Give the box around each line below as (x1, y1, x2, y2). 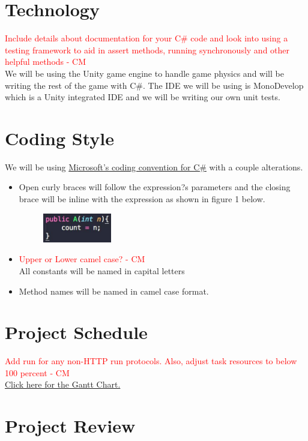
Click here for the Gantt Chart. (5, 378, 121, 391)
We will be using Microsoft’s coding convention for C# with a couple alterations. (5, 160, 303, 173)
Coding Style (5, 125, 115, 150)
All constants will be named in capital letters (19, 264, 185, 277)
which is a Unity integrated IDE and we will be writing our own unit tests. (5, 91, 280, 103)
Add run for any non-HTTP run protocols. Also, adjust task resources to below (5, 355, 297, 367)
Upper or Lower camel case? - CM (19, 253, 145, 265)
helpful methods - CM (5, 55, 86, 68)
